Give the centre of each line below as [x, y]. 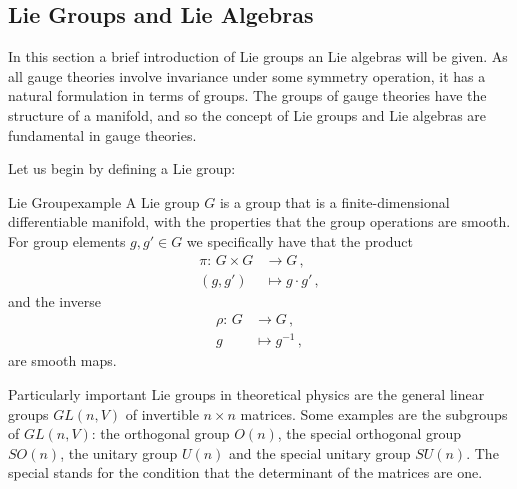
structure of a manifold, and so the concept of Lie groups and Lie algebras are [247, 114]
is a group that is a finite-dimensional [334, 201]
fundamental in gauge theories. [102, 134]
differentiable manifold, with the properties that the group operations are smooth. [259, 221]
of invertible [162, 413]
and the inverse [55, 300]
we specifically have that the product [299, 240]
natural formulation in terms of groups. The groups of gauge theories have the [247, 95]
